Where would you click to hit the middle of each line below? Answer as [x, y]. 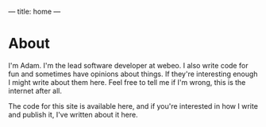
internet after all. [35, 90]
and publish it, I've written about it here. [73, 114]
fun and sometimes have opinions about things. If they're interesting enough [133, 74]
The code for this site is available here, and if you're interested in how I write [133, 106]
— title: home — [35, 12]
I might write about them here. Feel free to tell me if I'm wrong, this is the [127, 82]
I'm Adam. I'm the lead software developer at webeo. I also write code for [128, 65]
